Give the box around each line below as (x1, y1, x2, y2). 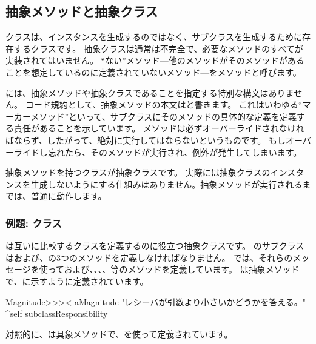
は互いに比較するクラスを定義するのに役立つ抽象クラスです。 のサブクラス (5, 239, 304, 252)
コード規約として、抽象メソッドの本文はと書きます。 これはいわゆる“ (25, 98, 303, 111)
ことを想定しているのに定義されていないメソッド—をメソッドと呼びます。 (5, 65, 301, 78)
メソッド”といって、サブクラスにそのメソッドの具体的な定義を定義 (30, 110, 297, 122)
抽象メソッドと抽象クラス (5, 2, 158, 21)
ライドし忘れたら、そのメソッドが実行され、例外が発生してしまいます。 (13, 145, 302, 158)
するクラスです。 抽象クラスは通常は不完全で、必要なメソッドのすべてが (13, 42, 303, 55)
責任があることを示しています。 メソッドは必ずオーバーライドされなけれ (13, 122, 304, 134)
